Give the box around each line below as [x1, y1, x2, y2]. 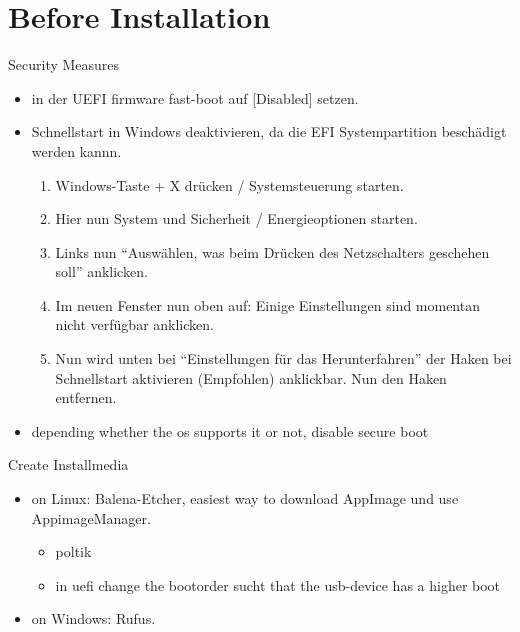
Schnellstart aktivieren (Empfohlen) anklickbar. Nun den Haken [55, 367, 447, 388]
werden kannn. [31, 140, 122, 161]
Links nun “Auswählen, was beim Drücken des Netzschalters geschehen [55, 241, 490, 262]
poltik [55, 541, 92, 562]
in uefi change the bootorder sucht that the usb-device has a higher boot [55, 574, 501, 595]
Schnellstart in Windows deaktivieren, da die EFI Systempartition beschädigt [31, 121, 507, 142]
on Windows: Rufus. [31, 608, 156, 629]
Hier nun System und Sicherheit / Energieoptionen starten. [55, 208, 418, 229]
